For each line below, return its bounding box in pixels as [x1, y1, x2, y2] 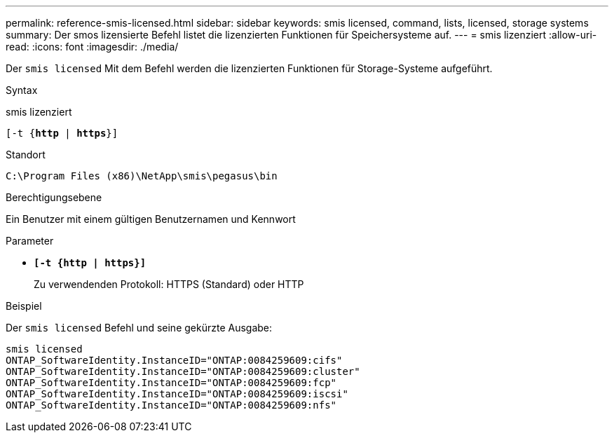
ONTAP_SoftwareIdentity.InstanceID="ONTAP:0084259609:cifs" [6, 355, 343, 366]
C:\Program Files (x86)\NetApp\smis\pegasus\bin [6, 170, 278, 182]
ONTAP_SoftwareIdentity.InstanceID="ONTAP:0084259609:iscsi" [6, 388, 348, 399]
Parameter [6, 235, 54, 247]
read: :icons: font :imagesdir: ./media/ [6, 41, 179, 53]
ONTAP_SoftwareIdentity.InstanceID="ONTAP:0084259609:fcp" [6, 377, 337, 388]
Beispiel [6, 300, 42, 312]
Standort [6, 149, 46, 160]
